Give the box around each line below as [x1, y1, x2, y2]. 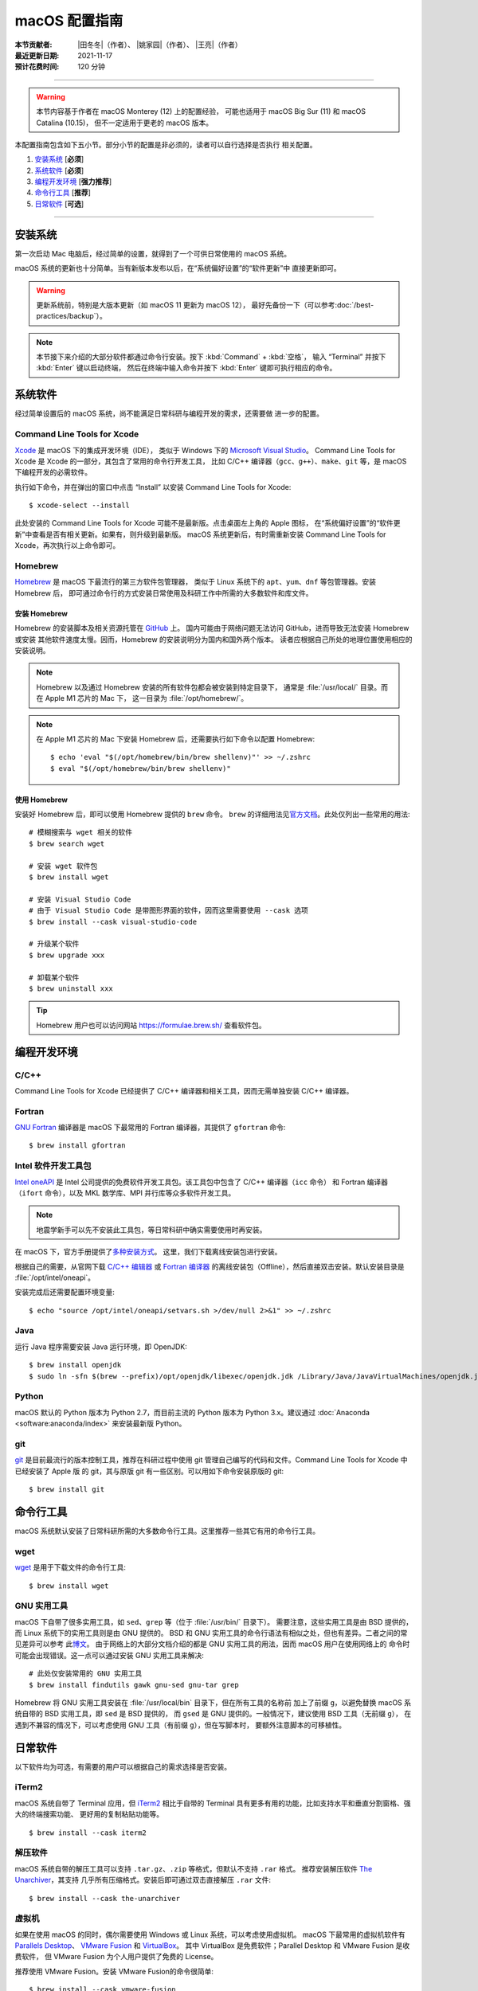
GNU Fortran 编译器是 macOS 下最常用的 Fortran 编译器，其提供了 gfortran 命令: [14, 1123, 286, 1132]
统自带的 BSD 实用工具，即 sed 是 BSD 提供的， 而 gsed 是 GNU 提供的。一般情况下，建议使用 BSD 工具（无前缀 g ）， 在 [14, 1709, 412, 1719]
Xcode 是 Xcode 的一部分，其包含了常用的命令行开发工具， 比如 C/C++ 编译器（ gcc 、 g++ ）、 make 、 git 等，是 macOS [14, 456, 407, 466]
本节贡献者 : [14, 40, 53, 49]
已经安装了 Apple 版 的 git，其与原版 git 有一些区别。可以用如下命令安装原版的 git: [14, 1466, 284, 1476]
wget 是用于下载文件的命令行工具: [14, 1563, 127, 1572]
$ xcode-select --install [29, 501, 131, 510]
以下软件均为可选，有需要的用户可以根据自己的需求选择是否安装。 [14, 1762, 231, 1771]
